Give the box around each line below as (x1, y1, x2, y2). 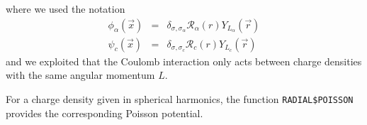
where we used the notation (6, 1, 125, 16)
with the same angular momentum (6, 67, 155, 82)
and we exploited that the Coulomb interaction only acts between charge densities (6, 53, 362, 68)
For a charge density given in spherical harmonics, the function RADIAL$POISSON (6, 91, 354, 106)
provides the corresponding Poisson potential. (6, 105, 203, 120)
